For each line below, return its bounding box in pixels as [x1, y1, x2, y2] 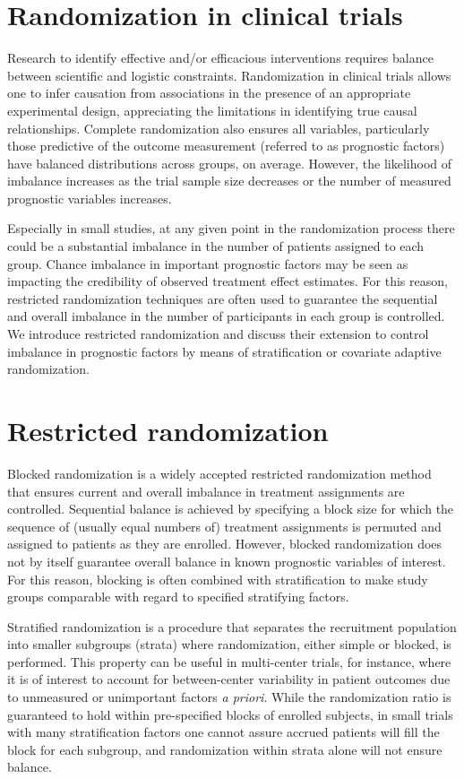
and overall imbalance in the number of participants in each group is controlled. [7, 307, 445, 325]
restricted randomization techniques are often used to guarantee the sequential [7, 289, 438, 307]
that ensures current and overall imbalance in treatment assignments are [7, 481, 405, 500]
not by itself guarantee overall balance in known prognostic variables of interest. [7, 551, 446, 570]
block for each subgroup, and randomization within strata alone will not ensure [7, 740, 443, 758]
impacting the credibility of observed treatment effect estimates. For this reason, [7, 272, 448, 290]
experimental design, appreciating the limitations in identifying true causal [7, 100, 417, 119]
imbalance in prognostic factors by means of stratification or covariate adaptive [7, 342, 442, 360]
